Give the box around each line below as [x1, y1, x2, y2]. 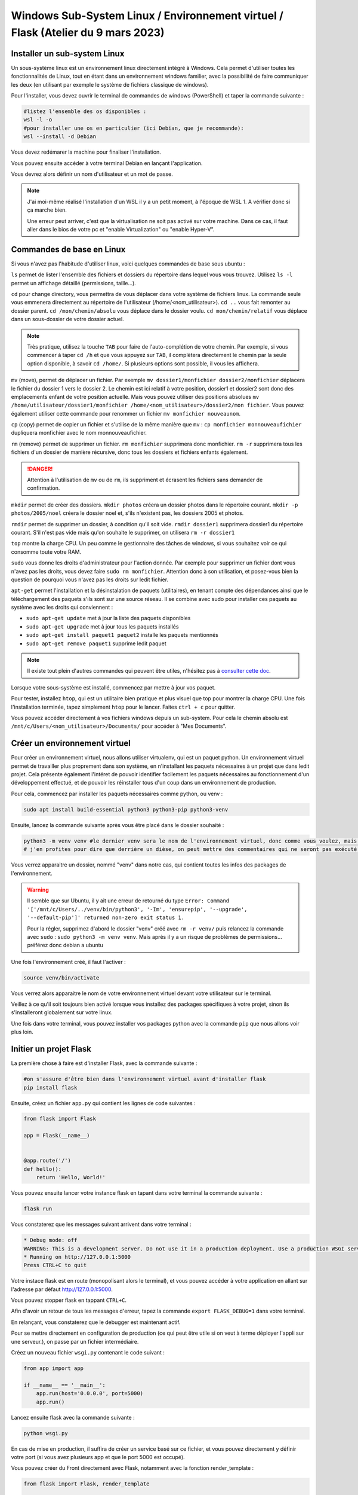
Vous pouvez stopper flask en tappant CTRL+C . [11, 1296, 127, 1304]
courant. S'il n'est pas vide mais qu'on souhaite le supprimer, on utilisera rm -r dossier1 [11, 529, 235, 536]
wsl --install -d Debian [23, 133, 97, 140]
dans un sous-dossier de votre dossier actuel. [11, 316, 125, 323]
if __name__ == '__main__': [23, 1381, 106, 1389]
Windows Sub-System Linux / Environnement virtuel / [11, 9, 283, 22]
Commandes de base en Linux [11, 244, 126, 254]
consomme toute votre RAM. [11, 548, 82, 556]
